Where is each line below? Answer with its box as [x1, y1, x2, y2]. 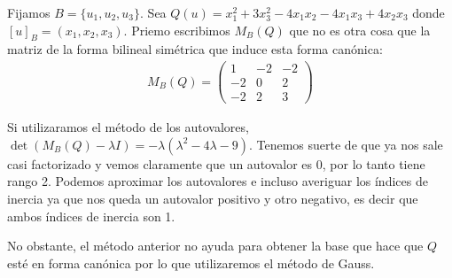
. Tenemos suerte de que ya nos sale [248, 135, 443, 153]
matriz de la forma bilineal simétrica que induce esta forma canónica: [7, 40, 383, 58]
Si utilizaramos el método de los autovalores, [7, 118, 249, 136]
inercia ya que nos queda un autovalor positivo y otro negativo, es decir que [7, 189, 418, 207]
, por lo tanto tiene [322, 154, 425, 173]
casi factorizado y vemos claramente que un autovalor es [7, 154, 313, 173]
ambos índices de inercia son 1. [7, 206, 175, 225]
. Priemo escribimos [123, 20, 230, 39]
